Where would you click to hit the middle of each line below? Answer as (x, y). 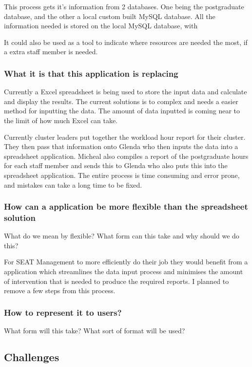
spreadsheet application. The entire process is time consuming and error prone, (122, 175)
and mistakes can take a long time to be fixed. (73, 184)
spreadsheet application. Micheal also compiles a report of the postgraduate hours (126, 156)
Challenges (32, 357)
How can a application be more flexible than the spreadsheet (126, 206)
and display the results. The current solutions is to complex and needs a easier (121, 101)
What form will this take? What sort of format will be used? (95, 331)
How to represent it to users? (63, 312)
